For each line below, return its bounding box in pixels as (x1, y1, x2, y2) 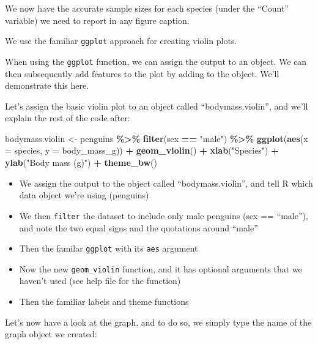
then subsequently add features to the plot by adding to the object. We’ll (5, 67, 279, 80)
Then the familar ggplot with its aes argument (19, 242, 198, 255)
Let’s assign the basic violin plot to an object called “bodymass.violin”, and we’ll (5, 99, 308, 112)
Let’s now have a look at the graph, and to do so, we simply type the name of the (5, 315, 312, 328)
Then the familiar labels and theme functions (19, 295, 189, 307)
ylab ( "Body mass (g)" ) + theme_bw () (5, 156, 157, 169)
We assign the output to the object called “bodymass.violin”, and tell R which (19, 176, 313, 189)
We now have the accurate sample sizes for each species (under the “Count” (5, 2, 289, 14)
